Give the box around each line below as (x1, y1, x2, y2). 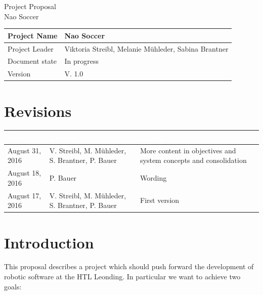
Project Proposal (4, 1, 56, 11)
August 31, (8, 145, 41, 155)
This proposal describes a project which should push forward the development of (4, 261, 254, 272)
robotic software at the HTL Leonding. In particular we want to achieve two (4, 271, 241, 282)
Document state (8, 56, 57, 66)
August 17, (8, 190, 41, 200)
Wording (140, 173, 167, 183)
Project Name (8, 30, 58, 40)
